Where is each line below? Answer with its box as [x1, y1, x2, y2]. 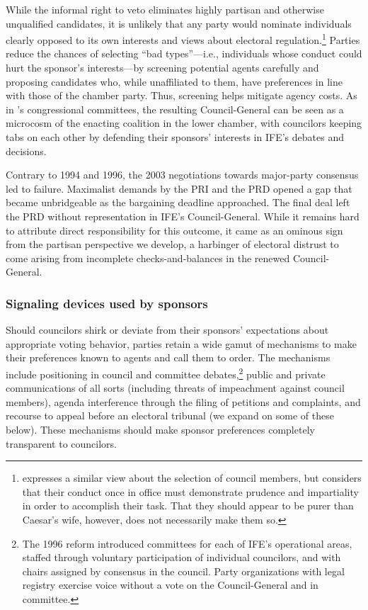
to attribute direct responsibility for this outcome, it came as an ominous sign [6, 222, 343, 237]
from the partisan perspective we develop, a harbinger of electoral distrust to [6, 237, 339, 252]
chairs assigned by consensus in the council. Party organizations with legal [22, 563, 345, 578]
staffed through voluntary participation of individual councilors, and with [22, 550, 341, 565]
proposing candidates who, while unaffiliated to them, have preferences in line [6, 74, 343, 89]
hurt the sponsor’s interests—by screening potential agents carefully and [6, 60, 319, 75]
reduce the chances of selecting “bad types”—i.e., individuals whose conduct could [6, 46, 362, 61]
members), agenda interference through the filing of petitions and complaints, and [6, 394, 361, 409]
